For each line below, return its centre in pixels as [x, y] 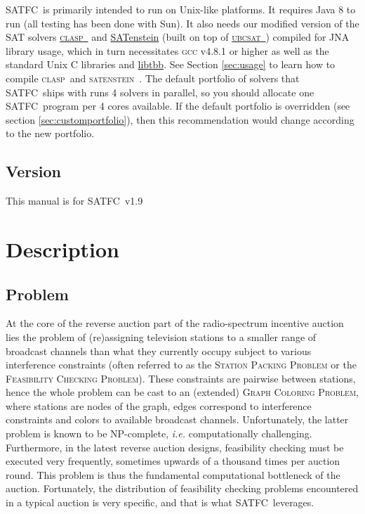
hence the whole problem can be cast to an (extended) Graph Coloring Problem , [182, 392]
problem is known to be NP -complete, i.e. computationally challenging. [159, 433]
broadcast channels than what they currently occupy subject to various [159, 351]
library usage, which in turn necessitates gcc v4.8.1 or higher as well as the [167, 50]
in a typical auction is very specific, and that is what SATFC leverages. [160, 502]
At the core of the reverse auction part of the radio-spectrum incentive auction [175, 323]
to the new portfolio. [50, 133]
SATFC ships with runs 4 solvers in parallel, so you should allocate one [160, 92]
